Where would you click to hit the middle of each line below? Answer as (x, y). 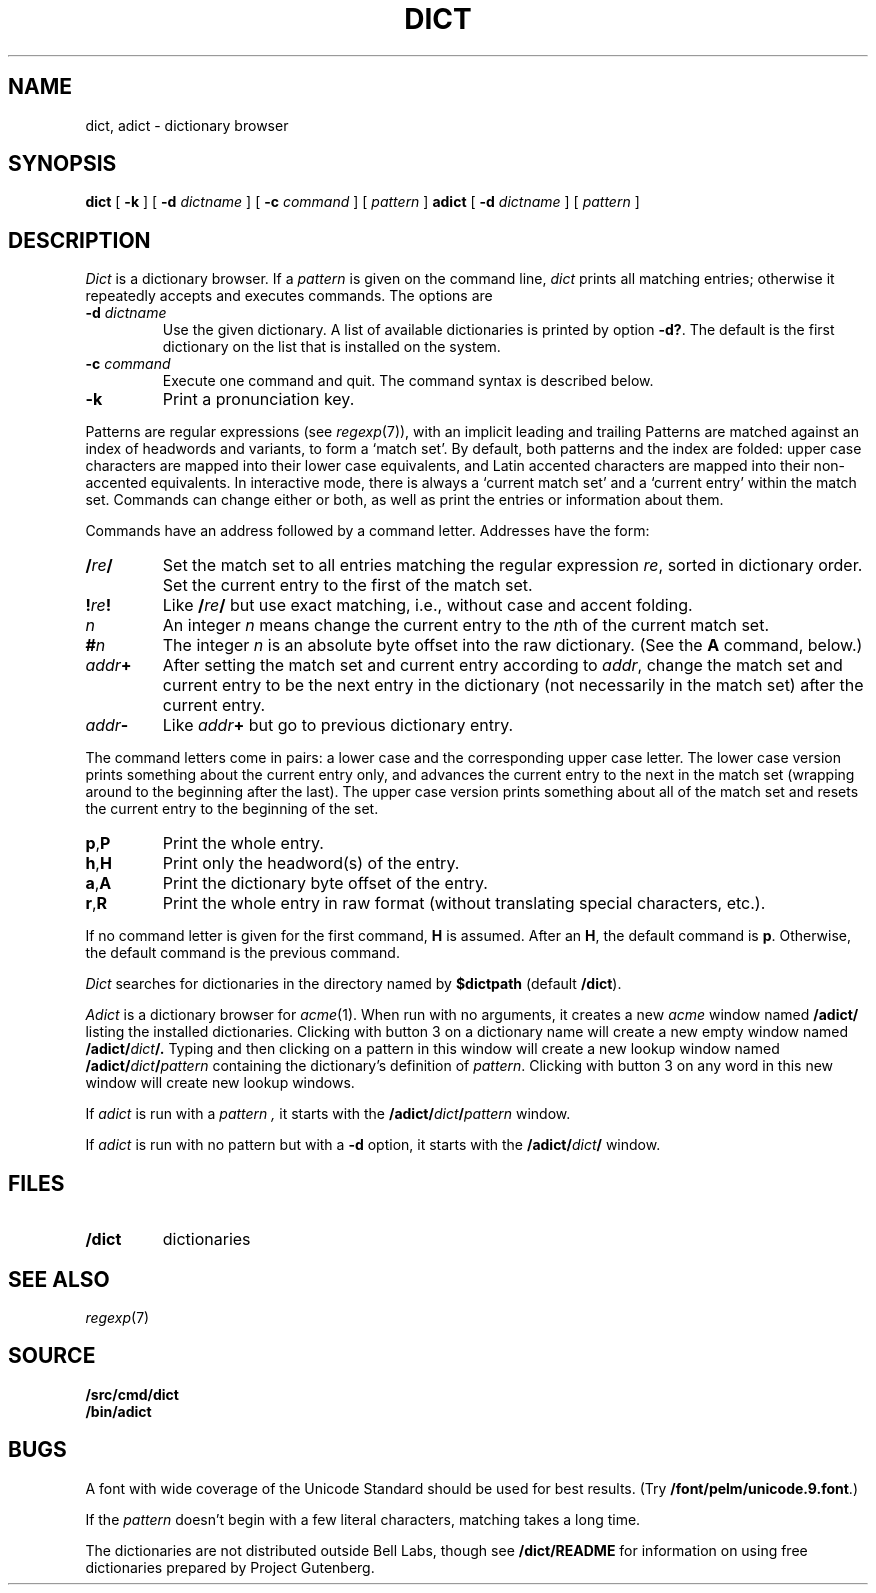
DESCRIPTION (79, 240)
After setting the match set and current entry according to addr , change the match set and (502, 665)
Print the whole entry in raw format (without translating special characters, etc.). (464, 903)
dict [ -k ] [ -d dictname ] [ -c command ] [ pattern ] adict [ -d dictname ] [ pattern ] (362, 202)
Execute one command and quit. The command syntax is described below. (408, 381)
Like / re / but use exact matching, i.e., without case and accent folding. (427, 605)
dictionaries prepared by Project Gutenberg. (230, 1567)
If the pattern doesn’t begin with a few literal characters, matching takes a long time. (363, 1519)
